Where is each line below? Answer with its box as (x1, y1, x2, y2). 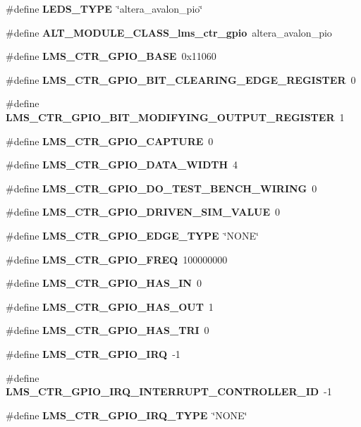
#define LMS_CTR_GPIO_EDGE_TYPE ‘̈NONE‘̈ (6, 228, 259, 242)
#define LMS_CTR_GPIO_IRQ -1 (6, 346, 180, 361)
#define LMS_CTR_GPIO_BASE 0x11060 (6, 49, 216, 63)
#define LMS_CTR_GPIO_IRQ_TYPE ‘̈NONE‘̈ (6, 407, 247, 422)
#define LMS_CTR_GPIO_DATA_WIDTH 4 (6, 157, 238, 172)
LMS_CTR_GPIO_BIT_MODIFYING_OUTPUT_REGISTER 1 (6, 109, 345, 124)
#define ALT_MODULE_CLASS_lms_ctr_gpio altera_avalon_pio (6, 25, 332, 39)
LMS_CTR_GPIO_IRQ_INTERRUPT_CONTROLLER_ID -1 (6, 384, 332, 399)
